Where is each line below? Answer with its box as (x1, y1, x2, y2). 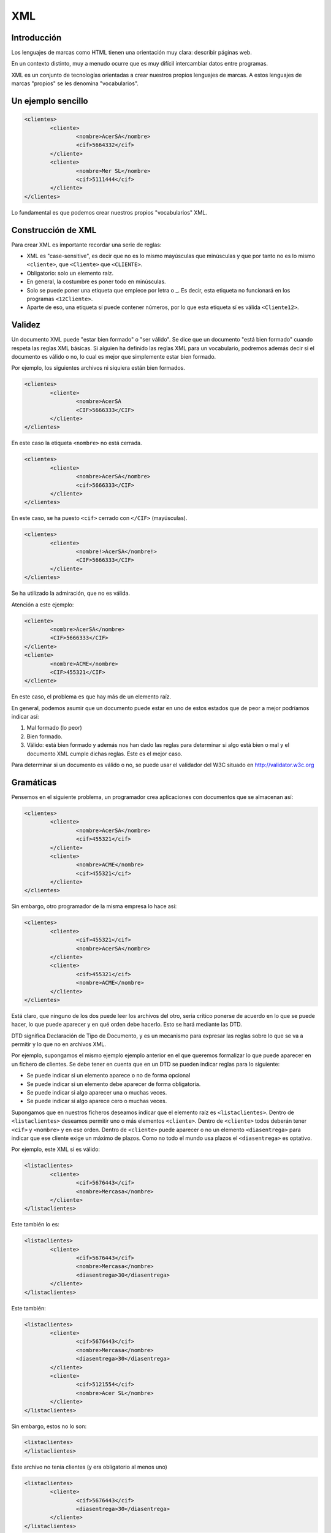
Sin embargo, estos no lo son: (11, 1423, 87, 1430)
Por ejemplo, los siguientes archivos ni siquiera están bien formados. (11, 364, 185, 372)
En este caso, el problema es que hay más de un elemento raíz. (11, 693, 172, 700)
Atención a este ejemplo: (11, 601, 74, 608)
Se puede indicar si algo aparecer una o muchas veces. (26, 1089, 167, 1096)
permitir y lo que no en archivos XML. (11, 1041, 107, 1048)
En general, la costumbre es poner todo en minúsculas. (26, 278, 166, 285)
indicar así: (11, 713, 39, 721)
